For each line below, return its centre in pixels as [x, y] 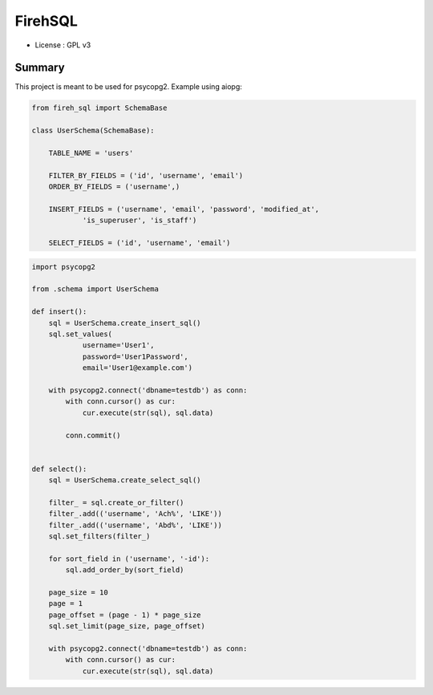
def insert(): [59, 312]
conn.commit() [93, 435]
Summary [40, 68]
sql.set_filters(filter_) [99, 536]
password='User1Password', [135, 356]
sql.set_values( [80, 334]
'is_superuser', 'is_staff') [140, 220]
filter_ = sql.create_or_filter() [116, 502]
